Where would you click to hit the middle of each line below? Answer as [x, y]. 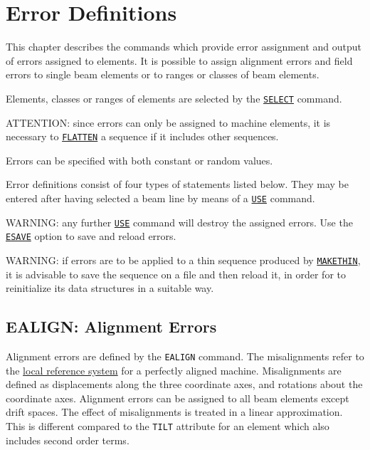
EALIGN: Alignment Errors [111, 326]
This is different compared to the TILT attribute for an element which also [168, 426]
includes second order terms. [68, 440]
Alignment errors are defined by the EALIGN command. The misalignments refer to [185, 356]
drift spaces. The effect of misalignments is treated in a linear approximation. [174, 412]
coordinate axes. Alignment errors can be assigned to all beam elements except [178, 398]
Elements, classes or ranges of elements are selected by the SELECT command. [174, 98]
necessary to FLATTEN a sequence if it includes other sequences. [142, 136]
